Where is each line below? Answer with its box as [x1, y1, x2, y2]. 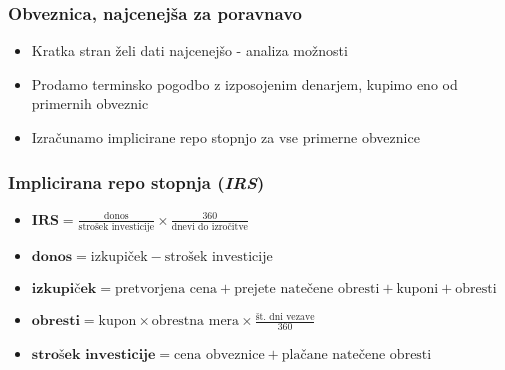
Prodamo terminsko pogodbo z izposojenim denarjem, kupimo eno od [31, 73, 458, 94]
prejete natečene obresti [234, 282, 380, 297]
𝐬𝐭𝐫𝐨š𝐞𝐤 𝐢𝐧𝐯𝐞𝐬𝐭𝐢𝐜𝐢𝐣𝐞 [31, 347, 156, 362]
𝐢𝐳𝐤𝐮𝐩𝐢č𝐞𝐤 [31, 282, 97, 297]
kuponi [396, 282, 439, 297]
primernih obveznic [31, 93, 149, 114]
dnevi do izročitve [171, 222, 248, 233]
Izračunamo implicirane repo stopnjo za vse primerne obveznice [31, 127, 420, 147]
